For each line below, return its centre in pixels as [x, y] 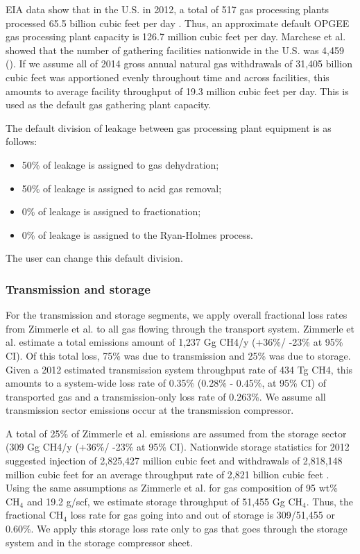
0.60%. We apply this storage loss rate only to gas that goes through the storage [177, 529]
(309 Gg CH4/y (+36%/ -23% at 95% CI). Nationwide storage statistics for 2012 [178, 447]
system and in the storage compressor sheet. [100, 542]
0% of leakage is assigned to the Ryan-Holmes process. [137, 234]
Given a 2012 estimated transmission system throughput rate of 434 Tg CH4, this [179, 369]
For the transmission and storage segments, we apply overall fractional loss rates [177, 315]
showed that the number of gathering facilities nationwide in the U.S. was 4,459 [175, 50]
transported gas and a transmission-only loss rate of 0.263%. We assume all [166, 396]
